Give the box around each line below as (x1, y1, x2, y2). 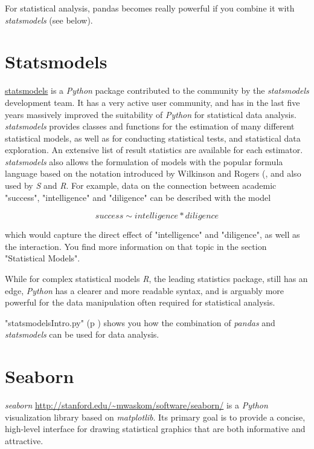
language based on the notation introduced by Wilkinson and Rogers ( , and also (5, 167, 301, 180)
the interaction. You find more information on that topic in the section (5, 240, 267, 252)
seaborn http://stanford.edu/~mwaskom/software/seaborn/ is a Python (5, 399, 268, 411)
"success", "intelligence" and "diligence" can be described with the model (5, 191, 271, 203)
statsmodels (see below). (5, 13, 93, 26)
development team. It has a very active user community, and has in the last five (5, 96, 300, 108)
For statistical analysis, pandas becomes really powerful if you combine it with (5, 2, 295, 14)
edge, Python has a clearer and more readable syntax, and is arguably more (5, 284, 284, 297)
